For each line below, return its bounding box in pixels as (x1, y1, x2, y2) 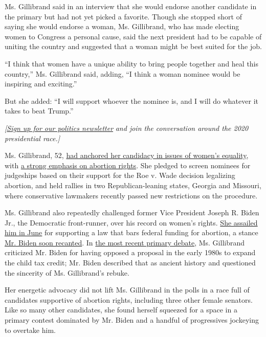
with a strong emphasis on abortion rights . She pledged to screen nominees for (5, 160, 251, 170)
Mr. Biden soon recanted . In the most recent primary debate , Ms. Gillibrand (5, 237, 245, 248)
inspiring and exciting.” (5, 78, 77, 89)
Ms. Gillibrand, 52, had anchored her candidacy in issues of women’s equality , (5, 150, 249, 161)
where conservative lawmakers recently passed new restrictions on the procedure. (5, 190, 258, 200)
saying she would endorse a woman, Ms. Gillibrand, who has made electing (5, 21, 239, 32)
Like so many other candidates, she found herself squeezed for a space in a (5, 304, 237, 315)
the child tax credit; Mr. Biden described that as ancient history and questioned (5, 257, 256, 268)
